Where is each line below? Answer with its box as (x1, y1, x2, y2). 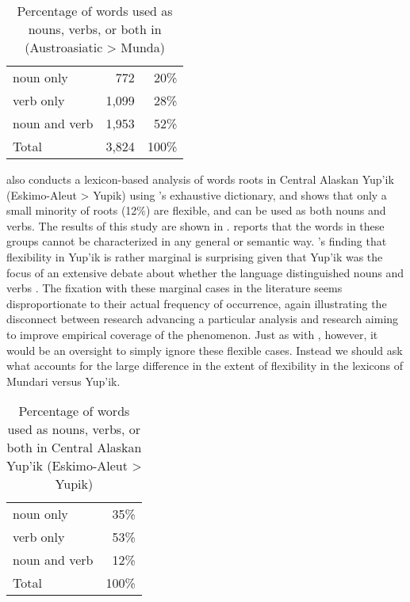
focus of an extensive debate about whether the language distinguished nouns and (6, 264, 404, 280)
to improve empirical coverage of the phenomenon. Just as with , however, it (6, 326, 378, 342)
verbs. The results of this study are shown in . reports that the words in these (6, 217, 385, 234)
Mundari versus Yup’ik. (6, 372, 121, 389)
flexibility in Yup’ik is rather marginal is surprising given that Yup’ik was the (6, 248, 383, 265)
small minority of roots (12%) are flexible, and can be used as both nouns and (6, 202, 386, 219)
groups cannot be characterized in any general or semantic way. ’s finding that (6, 233, 387, 250)
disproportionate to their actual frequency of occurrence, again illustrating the (6, 295, 387, 311)
